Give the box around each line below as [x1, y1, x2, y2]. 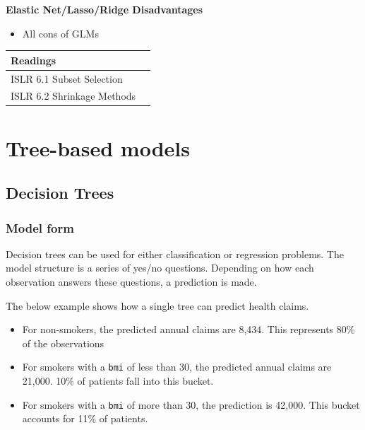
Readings [11, 52, 56, 67]
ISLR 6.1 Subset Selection [11, 71, 123, 86]
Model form [6, 219, 74, 236]
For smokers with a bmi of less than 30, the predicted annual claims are [22, 359, 332, 374]
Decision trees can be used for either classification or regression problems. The [6, 246, 344, 261]
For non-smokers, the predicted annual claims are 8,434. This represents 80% [22, 322, 355, 337]
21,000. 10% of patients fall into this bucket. [22, 373, 214, 388]
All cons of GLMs [22, 25, 99, 40]
